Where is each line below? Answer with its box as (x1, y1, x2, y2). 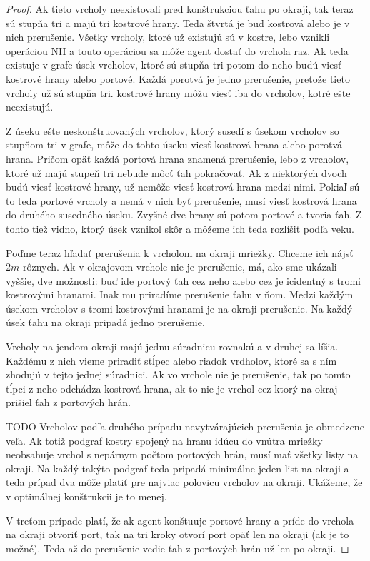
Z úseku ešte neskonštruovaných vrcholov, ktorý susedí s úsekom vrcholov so (6, 123, 339, 138)
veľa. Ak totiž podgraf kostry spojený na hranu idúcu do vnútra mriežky (6, 433, 323, 448)
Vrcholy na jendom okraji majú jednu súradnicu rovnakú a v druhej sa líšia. (6, 339, 339, 354)
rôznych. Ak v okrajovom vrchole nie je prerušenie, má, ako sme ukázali (22, 259, 337, 274)
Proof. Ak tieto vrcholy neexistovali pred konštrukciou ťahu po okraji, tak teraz (6, 1, 354, 16)
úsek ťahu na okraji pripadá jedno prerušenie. (6, 315, 205, 330)
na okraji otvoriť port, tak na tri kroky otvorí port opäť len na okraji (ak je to (6, 527, 349, 542)
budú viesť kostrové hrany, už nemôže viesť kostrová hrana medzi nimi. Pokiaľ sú (6, 179, 360, 194)
